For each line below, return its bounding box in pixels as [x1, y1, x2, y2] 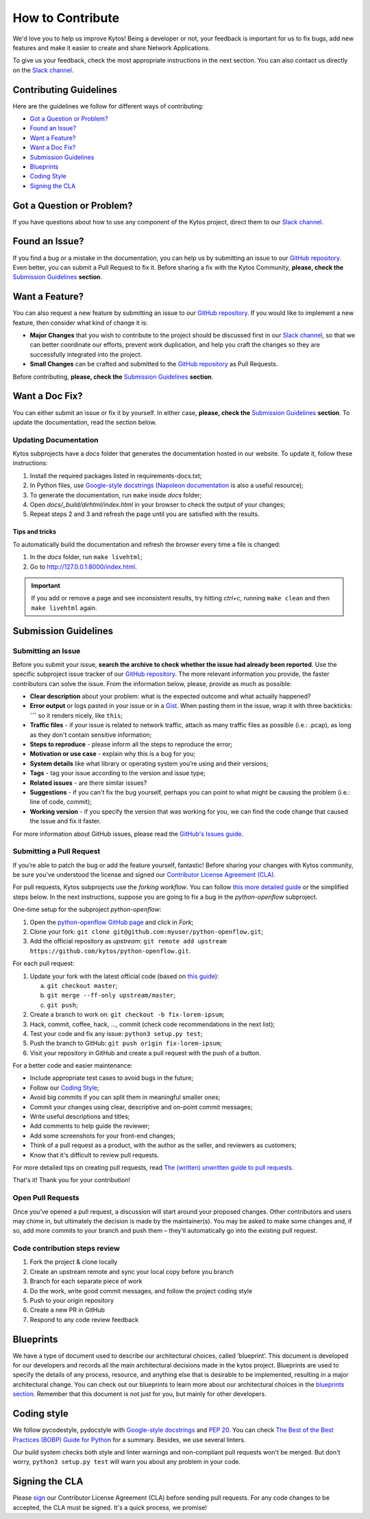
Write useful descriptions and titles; [29, 1112, 130, 1121]
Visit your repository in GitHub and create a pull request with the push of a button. [29, 1048, 261, 1057]
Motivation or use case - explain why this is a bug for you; [29, 750, 195, 758]
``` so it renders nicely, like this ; [29, 711, 123, 720]
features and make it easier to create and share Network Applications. [12, 43, 210, 51]
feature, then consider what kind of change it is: [12, 318, 148, 327]
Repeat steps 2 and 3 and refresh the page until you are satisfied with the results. [29, 510, 260, 518]
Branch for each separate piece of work [29, 1277, 143, 1286]
